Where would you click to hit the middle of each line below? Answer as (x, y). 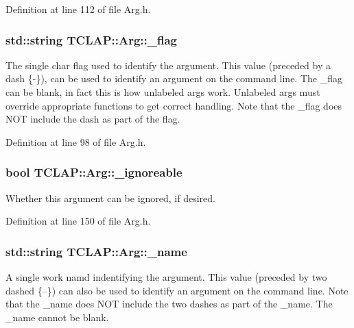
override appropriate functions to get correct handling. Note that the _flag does (174, 105)
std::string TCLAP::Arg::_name (96, 251)
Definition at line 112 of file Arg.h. (78, 9)
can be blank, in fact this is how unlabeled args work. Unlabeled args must (163, 92)
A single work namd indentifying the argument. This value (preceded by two (166, 277)
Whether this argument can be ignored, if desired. (110, 198)
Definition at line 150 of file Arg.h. (78, 221)
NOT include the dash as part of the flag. (93, 119)
